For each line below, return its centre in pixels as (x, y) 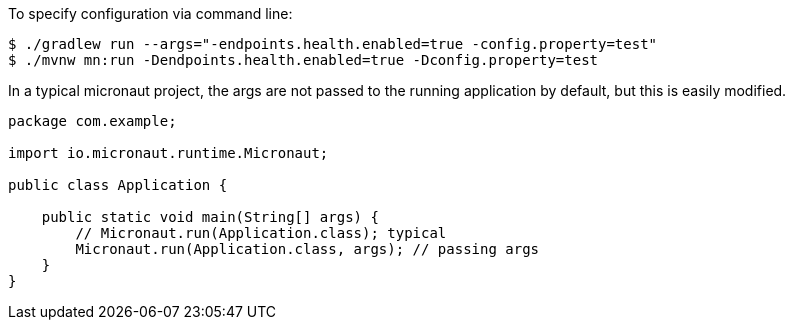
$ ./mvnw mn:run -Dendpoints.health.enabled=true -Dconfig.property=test (303, 60)
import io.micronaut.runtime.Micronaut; (168, 153)
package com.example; (92, 121)
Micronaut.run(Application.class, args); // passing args (307, 249)
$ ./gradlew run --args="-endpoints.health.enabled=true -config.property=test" (333, 44)
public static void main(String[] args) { (210, 217)
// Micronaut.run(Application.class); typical (261, 233)
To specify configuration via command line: (150, 13)
